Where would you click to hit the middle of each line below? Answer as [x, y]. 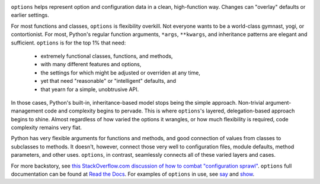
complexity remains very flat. [47, 128]
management [27, 111]
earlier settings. [30, 15]
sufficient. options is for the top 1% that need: [68, 43]
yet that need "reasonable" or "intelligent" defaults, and [108, 81]
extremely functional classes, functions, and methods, [107, 56]
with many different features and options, [91, 64]
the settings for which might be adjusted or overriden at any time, [121, 72]
